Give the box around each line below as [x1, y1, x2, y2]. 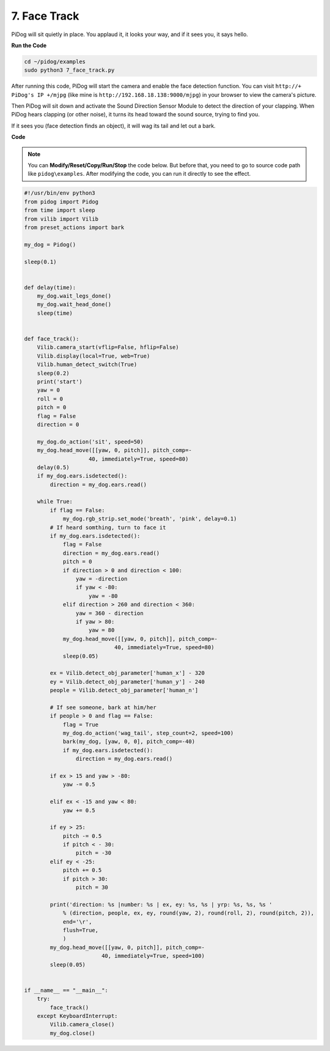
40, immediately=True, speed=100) [101, 952, 205, 960]
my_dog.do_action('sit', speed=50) [37, 438, 144, 445]
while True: [37, 498, 73, 505]
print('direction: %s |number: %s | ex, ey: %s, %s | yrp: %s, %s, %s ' [50, 901, 273, 908]
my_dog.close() [50, 1030, 96, 1036]
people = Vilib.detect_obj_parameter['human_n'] [50, 687, 199, 694]
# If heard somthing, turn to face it [50, 524, 166, 531]
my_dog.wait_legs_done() [37, 293, 112, 299]
